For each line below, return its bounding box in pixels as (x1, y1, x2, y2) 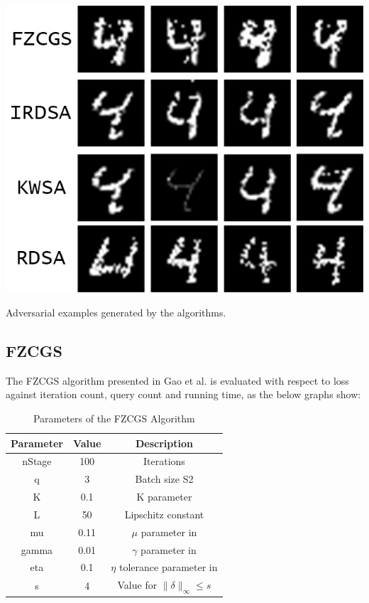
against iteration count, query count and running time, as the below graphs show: (6, 387, 361, 402)
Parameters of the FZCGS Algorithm (33, 410, 195, 425)
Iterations (143, 454, 185, 469)
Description (135, 435, 193, 450)
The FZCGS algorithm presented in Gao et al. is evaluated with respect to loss (6, 373, 349, 388)
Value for (117, 577, 158, 592)
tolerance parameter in (119, 560, 218, 575)
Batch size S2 (135, 471, 194, 486)
